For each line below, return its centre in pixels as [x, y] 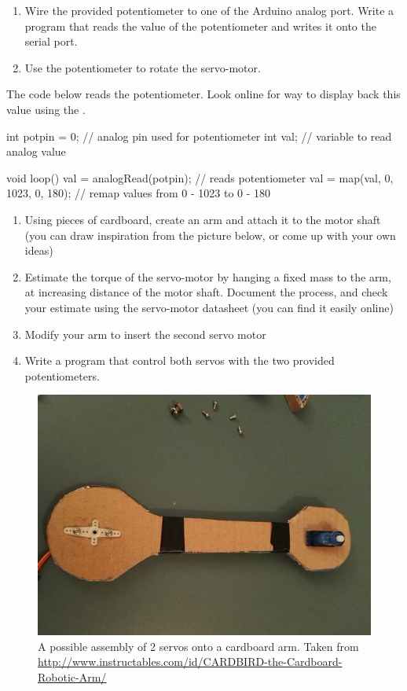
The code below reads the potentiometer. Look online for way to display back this [203, 94]
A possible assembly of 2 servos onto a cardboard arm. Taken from [198, 646]
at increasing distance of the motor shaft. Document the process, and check [206, 292]
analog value [36, 151]
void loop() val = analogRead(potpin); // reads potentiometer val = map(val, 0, [200, 177]
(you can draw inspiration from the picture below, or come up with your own [210, 235]
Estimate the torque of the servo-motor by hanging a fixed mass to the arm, [208, 276]
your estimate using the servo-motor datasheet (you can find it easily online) [209, 307]
